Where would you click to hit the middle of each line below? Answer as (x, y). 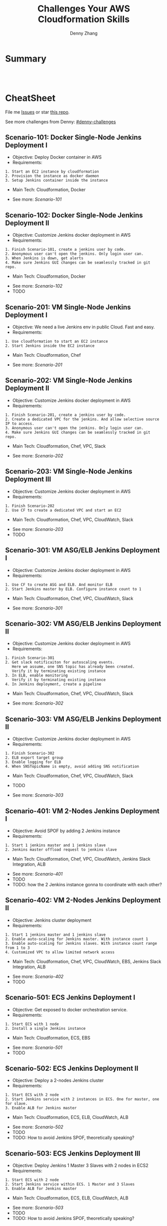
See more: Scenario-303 (38, 795)
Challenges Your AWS (84, 9)
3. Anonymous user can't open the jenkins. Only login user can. (74, 428)
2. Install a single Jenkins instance (45, 1028)
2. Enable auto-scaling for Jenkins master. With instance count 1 (77, 939)
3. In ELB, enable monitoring (37, 676)
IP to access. (20, 423)
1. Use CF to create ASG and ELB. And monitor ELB (59, 584)
